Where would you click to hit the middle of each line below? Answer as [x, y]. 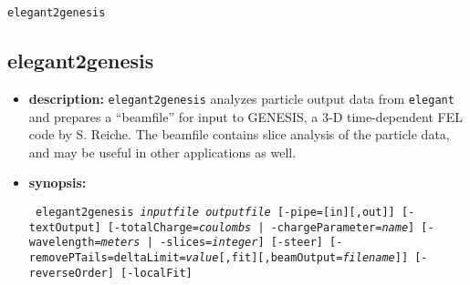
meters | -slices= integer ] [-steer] [212, 243]
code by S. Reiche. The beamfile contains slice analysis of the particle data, [239, 134]
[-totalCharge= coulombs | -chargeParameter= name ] [261, 227]
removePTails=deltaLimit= [107, 257]
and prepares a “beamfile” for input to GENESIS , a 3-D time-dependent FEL [245, 116]
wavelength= [65, 243]
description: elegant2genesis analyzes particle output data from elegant [241, 98]
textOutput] [65, 227]
